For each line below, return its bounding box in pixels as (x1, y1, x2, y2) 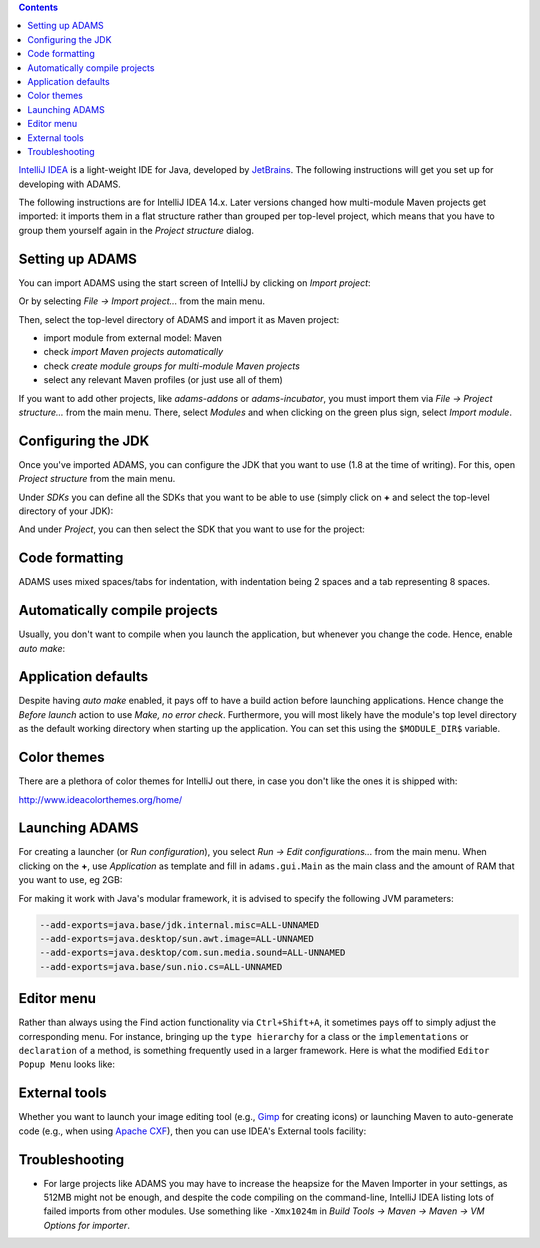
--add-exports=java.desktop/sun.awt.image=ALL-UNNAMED (39, 933, 314, 944)
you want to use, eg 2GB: (18, 874, 123, 886)
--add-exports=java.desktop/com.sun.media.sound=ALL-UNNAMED (39, 947, 346, 959)
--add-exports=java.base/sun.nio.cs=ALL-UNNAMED (39, 961, 283, 972)
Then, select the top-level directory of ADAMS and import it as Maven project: (18, 313, 340, 325)
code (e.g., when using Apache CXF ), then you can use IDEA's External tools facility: (18, 1125, 367, 1137)
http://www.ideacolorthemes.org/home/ (18, 793, 183, 805)
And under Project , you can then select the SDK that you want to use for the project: (18, 523, 365, 535)
